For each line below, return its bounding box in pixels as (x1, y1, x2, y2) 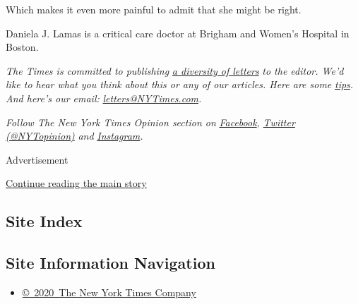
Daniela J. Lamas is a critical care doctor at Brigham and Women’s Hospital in (6, 25, 350, 40)
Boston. (6, 39, 39, 54)
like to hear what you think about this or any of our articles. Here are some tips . (6, 77, 354, 92)
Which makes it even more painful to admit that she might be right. (6, 2, 302, 16)
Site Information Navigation (6, 252, 215, 274)
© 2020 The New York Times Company (22, 284, 196, 299)
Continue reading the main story (6, 176, 147, 190)
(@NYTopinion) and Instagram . (6, 128, 143, 143)
